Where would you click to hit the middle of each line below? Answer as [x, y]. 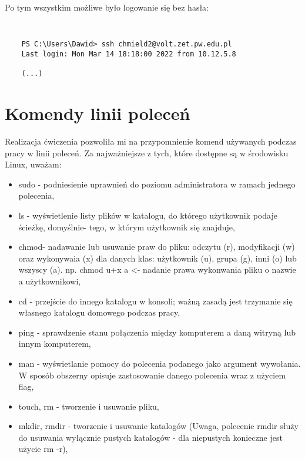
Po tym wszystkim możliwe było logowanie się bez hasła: [107, 7]
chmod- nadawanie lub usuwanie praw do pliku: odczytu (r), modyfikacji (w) [157, 247]
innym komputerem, [55, 344]
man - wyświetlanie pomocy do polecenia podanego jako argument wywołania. [160, 363]
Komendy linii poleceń [98, 113]
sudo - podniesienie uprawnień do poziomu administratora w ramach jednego [157, 184]
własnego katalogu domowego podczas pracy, [99, 312]
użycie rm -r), [43, 449]
